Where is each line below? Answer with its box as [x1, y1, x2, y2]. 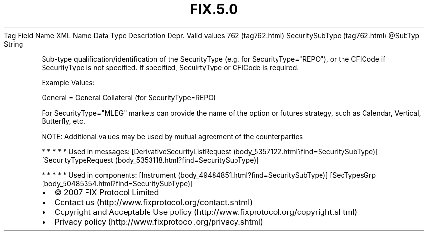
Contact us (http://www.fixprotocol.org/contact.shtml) [54, 197, 253, 207]
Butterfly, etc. [42, 117, 86, 125]
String [4, 39, 23, 48]
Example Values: [42, 78, 95, 87]
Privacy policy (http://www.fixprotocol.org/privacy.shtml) [54, 216, 263, 227]
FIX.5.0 [190, 1, 238, 18]
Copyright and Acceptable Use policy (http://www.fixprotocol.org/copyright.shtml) [54, 207, 358, 217]
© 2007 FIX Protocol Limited [54, 187, 159, 197]
